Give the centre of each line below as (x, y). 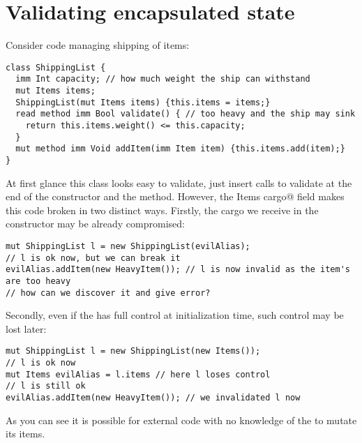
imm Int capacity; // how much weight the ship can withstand (163, 79)
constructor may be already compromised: (95, 224)
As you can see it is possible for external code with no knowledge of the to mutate (181, 420)
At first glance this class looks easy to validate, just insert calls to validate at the (179, 182)
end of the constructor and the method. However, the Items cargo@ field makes (175, 196)
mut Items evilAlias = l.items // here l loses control (138, 374)
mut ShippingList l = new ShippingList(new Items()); (133, 351)
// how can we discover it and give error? (108, 293)
